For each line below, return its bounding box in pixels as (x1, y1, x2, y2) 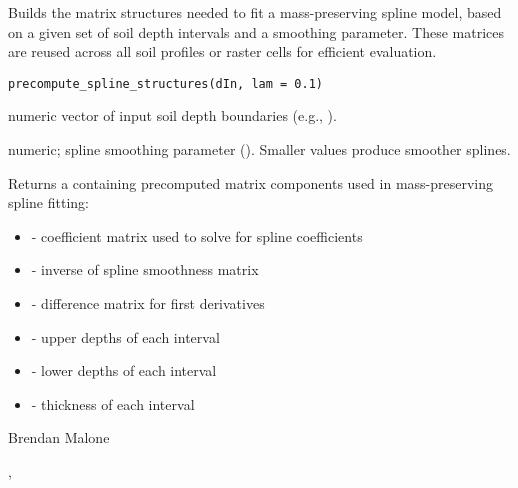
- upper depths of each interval (31, 326, 220, 347)
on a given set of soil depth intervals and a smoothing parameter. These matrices (8, 21, 505, 42)
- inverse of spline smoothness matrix (31, 259, 259, 280)
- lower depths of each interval (31, 360, 217, 381)
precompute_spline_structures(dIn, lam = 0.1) (8, 76, 323, 91)
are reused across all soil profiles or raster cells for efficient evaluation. (8, 41, 437, 62)
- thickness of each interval (31, 393, 195, 414)
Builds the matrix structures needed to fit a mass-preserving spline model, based (8, 2, 502, 22)
